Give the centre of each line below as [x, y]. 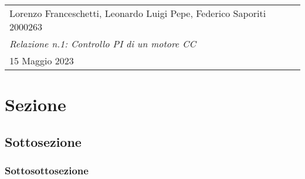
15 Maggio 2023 [42, 61]
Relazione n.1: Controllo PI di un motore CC [103, 44]
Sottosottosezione [47, 171]
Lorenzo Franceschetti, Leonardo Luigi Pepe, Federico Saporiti [138, 13]
